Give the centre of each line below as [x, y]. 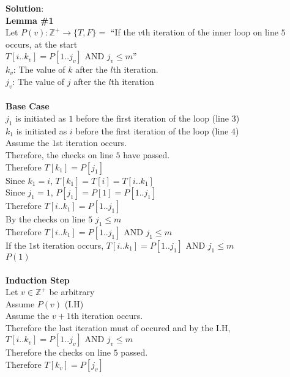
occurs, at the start [42, 44]
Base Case [28, 106]
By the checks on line [46, 219]
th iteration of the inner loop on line [210, 32]
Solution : [25, 8]
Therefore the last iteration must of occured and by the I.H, [118, 327]
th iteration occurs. [107, 316]
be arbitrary [72, 292]
